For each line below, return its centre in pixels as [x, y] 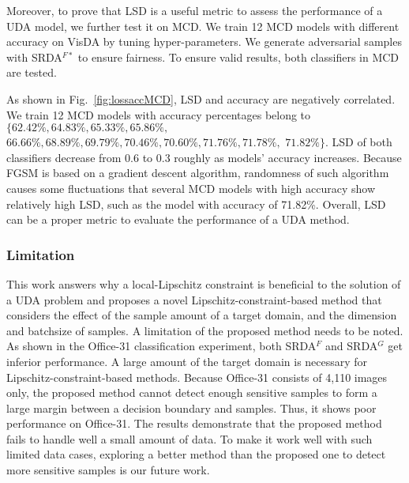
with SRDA [34, 57]
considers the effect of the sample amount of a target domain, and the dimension [202, 315]
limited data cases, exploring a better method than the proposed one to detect [196, 454]
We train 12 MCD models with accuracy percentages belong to [159, 114]
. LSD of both [358, 142]
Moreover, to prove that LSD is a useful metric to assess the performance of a [195, 10]
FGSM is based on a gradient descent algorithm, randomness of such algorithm [198, 173]
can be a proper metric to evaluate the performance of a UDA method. [178, 219]
